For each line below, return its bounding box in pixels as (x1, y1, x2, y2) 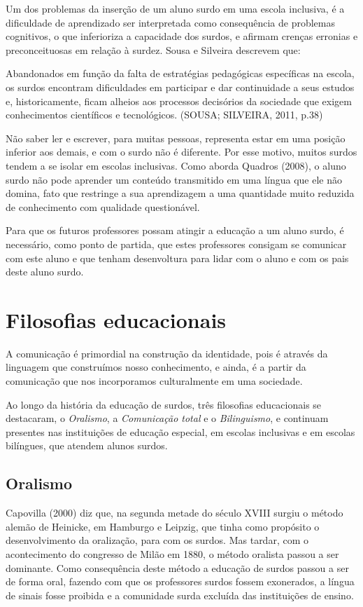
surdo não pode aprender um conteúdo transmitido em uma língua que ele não (6, 172, 342, 186)
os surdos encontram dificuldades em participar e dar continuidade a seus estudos (6, 79, 355, 94)
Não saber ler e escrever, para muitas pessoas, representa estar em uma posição (6, 130, 346, 145)
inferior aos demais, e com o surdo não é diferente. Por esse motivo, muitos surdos (6, 144, 357, 159)
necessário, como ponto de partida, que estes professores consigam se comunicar (6, 236, 347, 251)
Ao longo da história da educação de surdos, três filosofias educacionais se (6, 397, 322, 411)
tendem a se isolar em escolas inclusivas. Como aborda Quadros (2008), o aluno (6, 158, 346, 172)
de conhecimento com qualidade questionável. (6, 199, 200, 214)
